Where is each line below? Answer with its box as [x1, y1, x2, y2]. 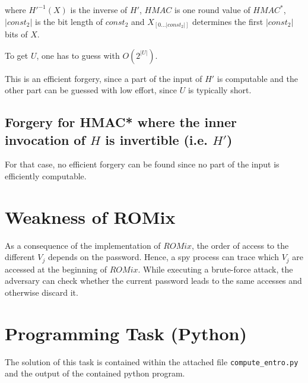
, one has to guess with [36, 49, 120, 61]
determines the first [192, 15, 263, 27]
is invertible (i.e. [105, 130, 208, 148]
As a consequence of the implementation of [5, 239, 161, 251]
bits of [5, 28, 28, 40]
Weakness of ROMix [5, 204, 176, 229]
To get [5, 49, 28, 61]
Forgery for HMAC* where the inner [5, 113, 237, 131]
